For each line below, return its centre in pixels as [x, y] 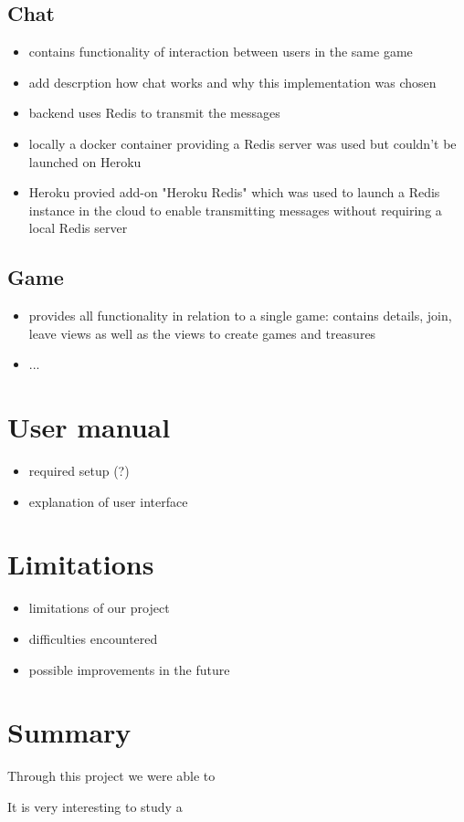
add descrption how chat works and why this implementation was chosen [232, 82]
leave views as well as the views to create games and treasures [202, 333]
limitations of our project [99, 608]
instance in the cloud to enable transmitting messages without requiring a [235, 210]
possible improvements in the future [129, 669]
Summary [69, 732]
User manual [89, 427]
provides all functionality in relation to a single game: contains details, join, [240, 316]
